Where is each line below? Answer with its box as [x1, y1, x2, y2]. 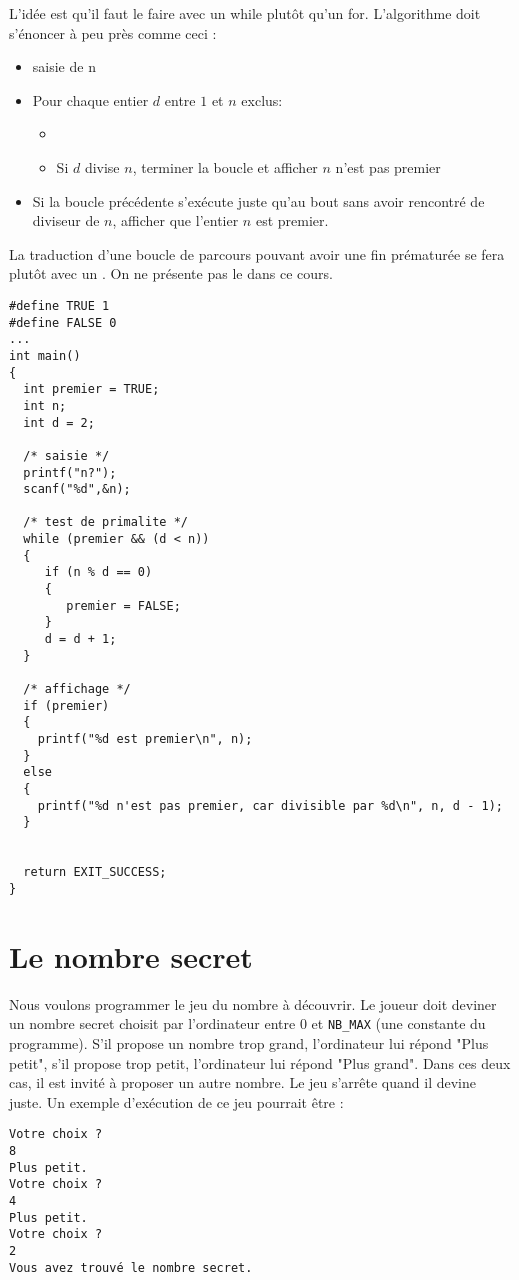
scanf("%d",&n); [23, 482, 131, 497]
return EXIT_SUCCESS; [23, 865, 167, 880]
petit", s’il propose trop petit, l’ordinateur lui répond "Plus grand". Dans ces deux [9, 1052, 511, 1073]
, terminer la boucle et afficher [132, 156, 318, 177]
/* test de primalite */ [23, 515, 188, 530]
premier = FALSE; [66, 598, 181, 613]
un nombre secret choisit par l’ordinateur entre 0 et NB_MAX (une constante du [9, 1013, 486, 1034]
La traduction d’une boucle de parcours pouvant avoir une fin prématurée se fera [9, 243, 505, 264]
